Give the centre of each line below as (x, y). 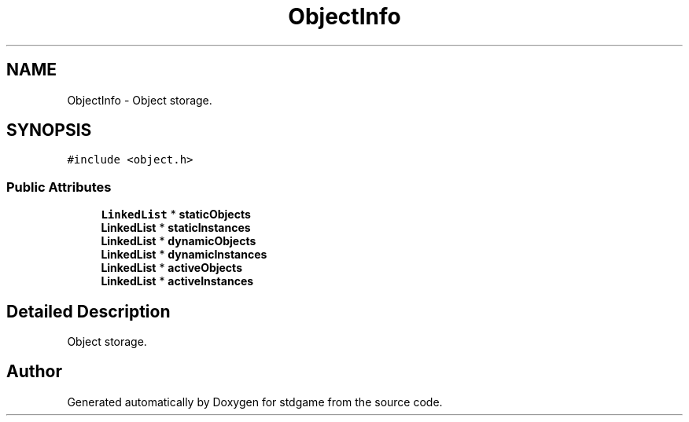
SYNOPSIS (49, 130)
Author (34, 372)
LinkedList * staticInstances (176, 228)
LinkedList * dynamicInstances (184, 255)
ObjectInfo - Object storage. (140, 100)
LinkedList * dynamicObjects (179, 241)
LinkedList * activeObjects (171, 268)
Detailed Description (88, 311)
